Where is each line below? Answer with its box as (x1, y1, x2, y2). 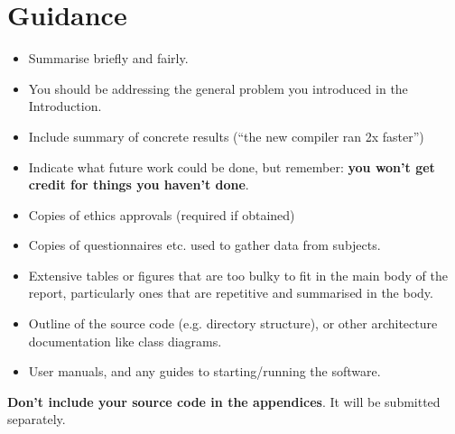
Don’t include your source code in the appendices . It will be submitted (7, 392, 441, 411)
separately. (7, 410, 66, 429)
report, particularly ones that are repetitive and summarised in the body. (28, 283, 433, 302)
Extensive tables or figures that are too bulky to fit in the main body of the (28, 265, 448, 284)
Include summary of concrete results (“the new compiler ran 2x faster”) (28, 126, 424, 145)
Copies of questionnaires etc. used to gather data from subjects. (28, 235, 381, 254)
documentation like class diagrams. (28, 331, 222, 350)
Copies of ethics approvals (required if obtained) (28, 205, 295, 224)
